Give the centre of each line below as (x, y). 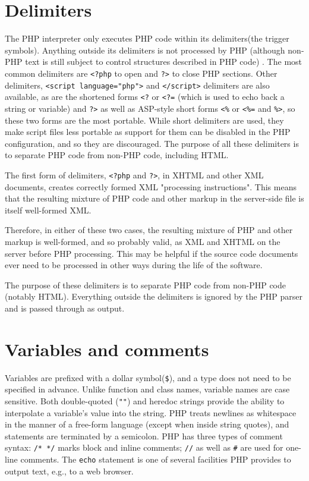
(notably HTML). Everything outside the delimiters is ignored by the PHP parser (154, 296)
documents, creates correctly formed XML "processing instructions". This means (151, 186)
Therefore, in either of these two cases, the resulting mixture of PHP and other (149, 230)
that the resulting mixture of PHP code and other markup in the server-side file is (154, 198)
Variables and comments (107, 349)
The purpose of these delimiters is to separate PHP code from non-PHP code (146, 284)
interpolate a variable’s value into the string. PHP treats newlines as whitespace (151, 412)
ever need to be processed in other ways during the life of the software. (134, 265)
